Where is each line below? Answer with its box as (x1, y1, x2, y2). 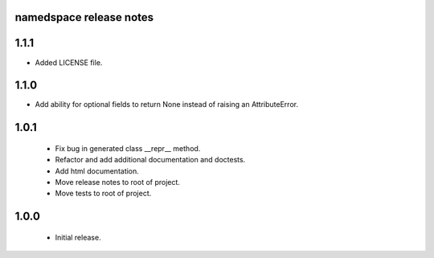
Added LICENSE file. (35, 57, 103, 68)
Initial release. (55, 232, 101, 242)
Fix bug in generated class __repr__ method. (55, 143, 201, 153)
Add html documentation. (55, 166, 140, 176)
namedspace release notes (14, 10, 154, 24)
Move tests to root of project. (55, 189, 152, 199)
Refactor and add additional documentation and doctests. (55, 155, 246, 165)
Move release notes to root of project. (55, 178, 181, 187)
